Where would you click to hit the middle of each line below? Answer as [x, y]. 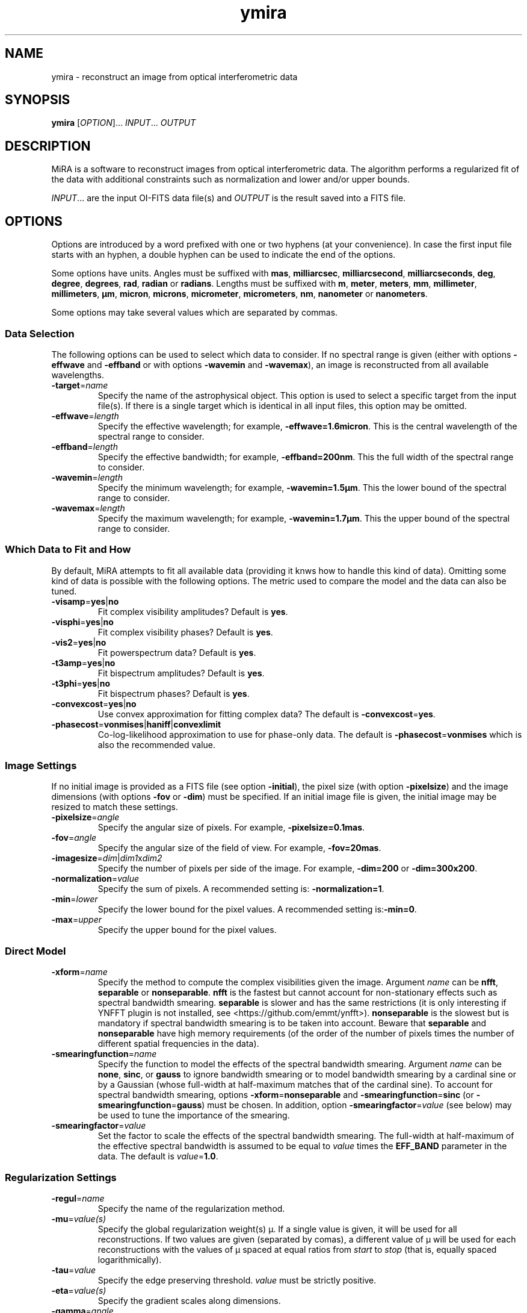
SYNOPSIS [38, 100]
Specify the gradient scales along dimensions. [189, 1300]
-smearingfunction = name [104, 1054]
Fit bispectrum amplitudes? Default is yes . [181, 673]
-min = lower [75, 899]
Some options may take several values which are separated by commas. [195, 313]
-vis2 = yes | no [79, 642]
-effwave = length [85, 416]
